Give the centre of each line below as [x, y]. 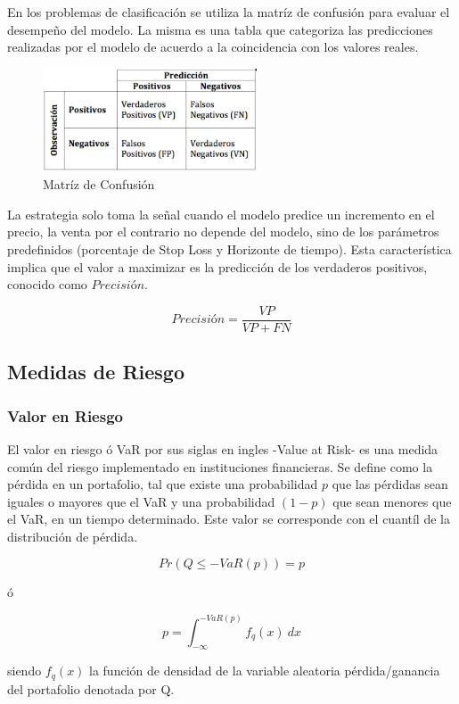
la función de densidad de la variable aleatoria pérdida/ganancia [265, 671]
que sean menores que [392, 501]
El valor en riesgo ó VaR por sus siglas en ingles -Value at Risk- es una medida [223, 448]
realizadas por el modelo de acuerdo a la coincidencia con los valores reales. [213, 47]
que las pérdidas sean [390, 484]
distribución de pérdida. [73, 536]
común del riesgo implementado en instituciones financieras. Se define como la [220, 466]
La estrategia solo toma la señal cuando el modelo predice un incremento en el [221, 214]
